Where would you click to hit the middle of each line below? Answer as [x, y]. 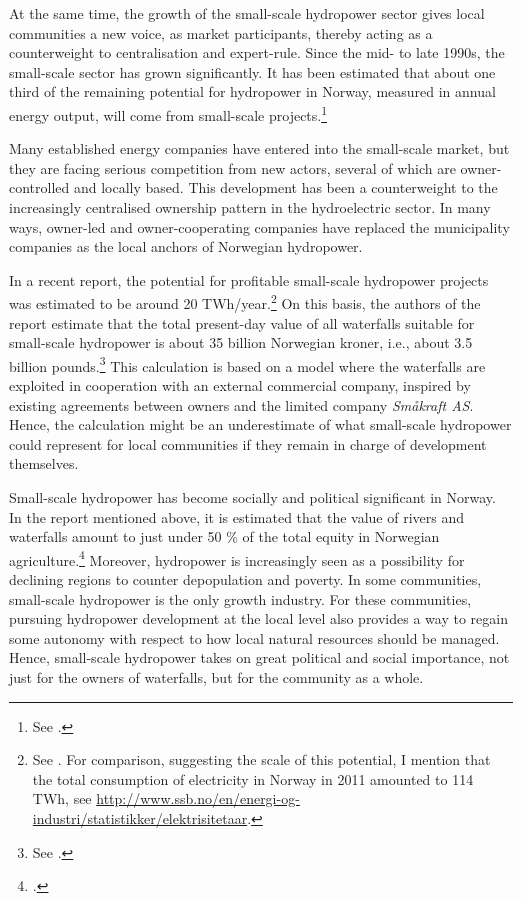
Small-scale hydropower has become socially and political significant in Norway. [252, 497]
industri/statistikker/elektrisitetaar [140, 818]
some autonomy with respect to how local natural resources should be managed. [254, 637]
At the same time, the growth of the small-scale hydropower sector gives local [247, 13]
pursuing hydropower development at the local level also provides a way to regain [258, 618]
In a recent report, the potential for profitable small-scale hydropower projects [249, 279]
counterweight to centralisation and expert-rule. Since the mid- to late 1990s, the [257, 52]
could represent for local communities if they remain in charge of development [248, 443]
